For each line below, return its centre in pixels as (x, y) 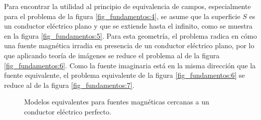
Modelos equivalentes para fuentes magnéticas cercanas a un (117, 102)
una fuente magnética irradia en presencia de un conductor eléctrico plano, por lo (129, 45)
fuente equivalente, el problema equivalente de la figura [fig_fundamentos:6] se (124, 75)
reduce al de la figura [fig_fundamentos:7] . (69, 85)
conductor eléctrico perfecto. (68, 111)
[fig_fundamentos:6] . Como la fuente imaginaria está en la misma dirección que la (130, 65)
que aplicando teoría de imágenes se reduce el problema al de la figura (112, 55)
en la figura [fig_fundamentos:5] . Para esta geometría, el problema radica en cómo (130, 35)
